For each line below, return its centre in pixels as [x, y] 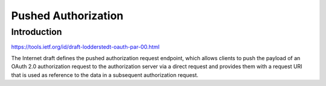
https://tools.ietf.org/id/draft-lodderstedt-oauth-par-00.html [85, 47]
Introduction [37, 32]
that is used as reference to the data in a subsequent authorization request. [105, 75]
